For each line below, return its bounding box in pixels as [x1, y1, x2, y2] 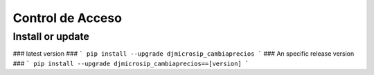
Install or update [12, 30, 90, 43]
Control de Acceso [12, 10, 123, 25]
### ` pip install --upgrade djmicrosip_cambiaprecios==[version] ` [12, 59, 249, 67]
